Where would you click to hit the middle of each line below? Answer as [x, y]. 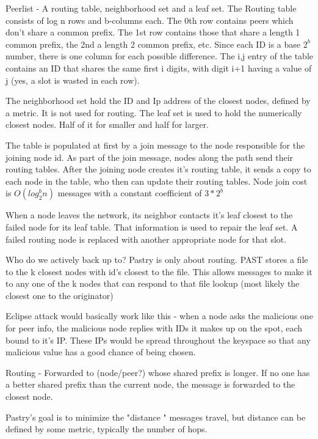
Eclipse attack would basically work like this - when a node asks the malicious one [159, 316]
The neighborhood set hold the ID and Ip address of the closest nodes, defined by [158, 101]
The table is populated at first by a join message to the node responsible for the [155, 145]
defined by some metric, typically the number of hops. [107, 429]
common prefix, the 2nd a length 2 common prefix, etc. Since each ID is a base [153, 44]
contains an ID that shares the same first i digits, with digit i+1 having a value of [159, 68]
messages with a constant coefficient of [130, 193]
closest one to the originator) [60, 295]
